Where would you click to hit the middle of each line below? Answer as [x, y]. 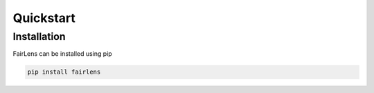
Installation [39, 37]
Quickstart [44, 18]
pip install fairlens [64, 72]
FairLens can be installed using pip [62, 54]
